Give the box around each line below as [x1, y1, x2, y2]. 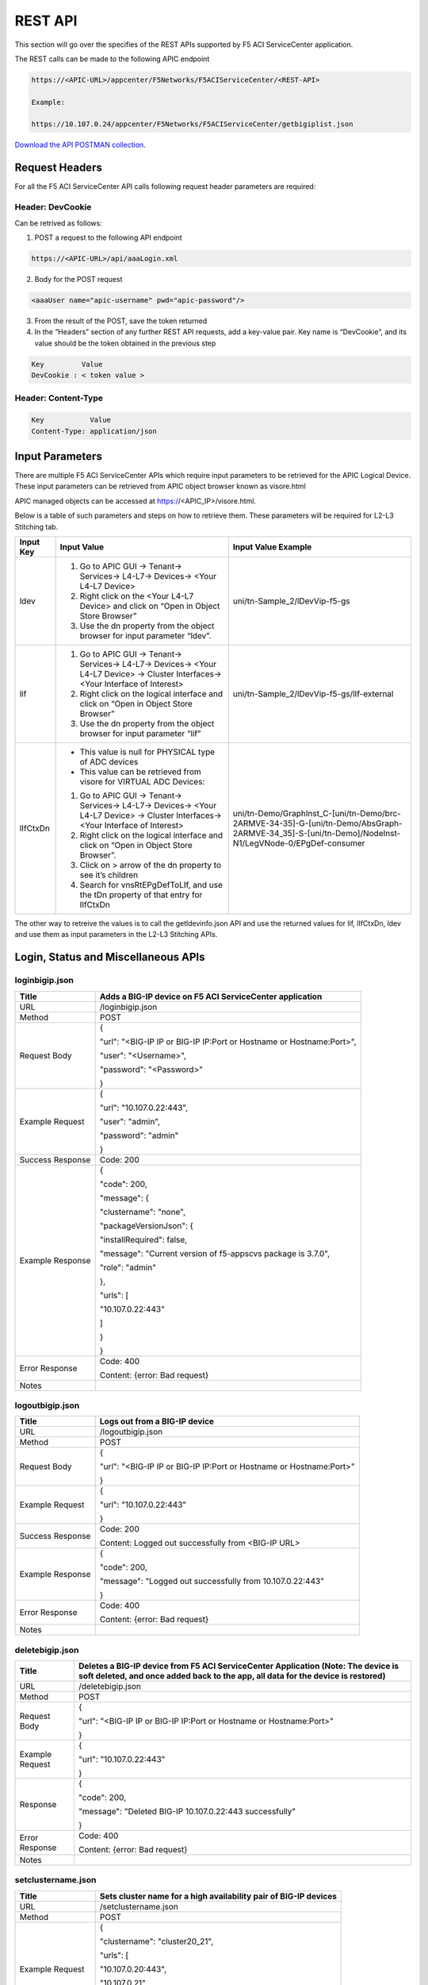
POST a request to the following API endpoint [34, 233, 182, 242]
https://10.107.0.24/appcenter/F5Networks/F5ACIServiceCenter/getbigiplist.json [31, 120, 353, 129]
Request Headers [14, 161, 102, 175]
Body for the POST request [34, 274, 123, 283]
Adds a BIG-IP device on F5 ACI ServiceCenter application [99, 991, 323, 1002]
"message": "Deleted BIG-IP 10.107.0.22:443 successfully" [78, 1806, 296, 1817]
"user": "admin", [99, 1116, 161, 1127]
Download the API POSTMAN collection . [14, 140, 146, 150]
